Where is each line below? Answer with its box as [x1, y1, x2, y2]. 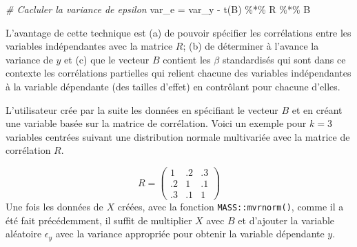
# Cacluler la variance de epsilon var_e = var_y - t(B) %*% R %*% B [6, 2, 311, 16]
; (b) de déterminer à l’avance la [183, 39, 319, 53]
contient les [163, 52, 211, 66]
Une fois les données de [6, 199, 103, 214]
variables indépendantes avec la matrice [6, 39, 173, 53]
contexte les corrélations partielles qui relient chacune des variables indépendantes [6, 66, 351, 80]
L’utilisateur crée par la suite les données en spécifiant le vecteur [6, 102, 278, 117]
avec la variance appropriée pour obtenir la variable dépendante [55, 226, 325, 241]
